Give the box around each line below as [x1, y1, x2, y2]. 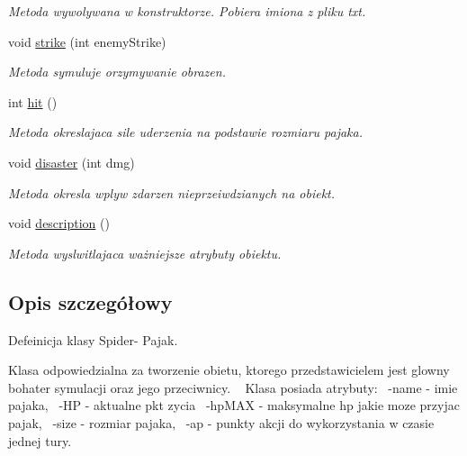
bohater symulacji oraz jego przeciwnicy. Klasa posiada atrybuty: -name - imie [8, 378, 458, 397]
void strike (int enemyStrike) [8, 32, 166, 50]
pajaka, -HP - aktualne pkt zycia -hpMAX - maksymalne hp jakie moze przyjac [8, 396, 460, 415]
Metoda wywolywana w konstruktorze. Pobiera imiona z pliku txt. [8, 2, 366, 20]
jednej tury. [8, 431, 72, 450]
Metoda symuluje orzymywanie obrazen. [8, 62, 226, 81]
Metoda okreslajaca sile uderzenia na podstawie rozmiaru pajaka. [8, 123, 364, 141]
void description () [8, 214, 110, 233]
